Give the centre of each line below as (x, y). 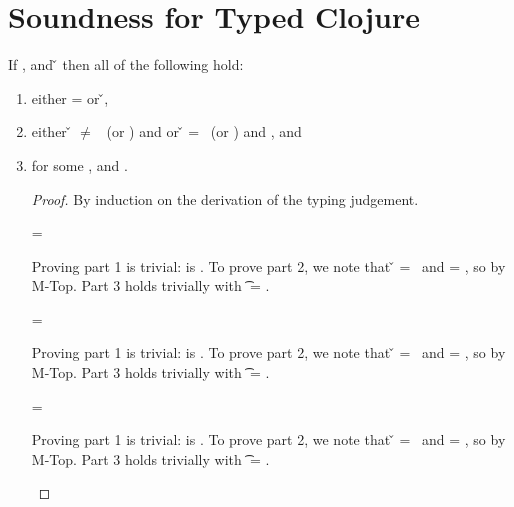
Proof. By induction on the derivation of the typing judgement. (225, 198)
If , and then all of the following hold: (126, 64)
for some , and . (79, 164)
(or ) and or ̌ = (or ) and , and (204, 131)
